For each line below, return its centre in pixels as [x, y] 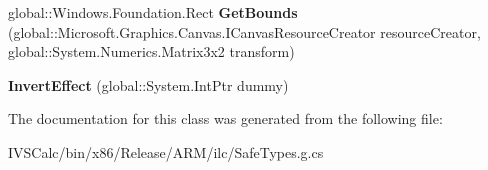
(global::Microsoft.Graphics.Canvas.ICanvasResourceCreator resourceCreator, [244, 31]
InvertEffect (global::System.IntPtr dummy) [148, 84]
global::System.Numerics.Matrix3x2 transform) [151, 51]
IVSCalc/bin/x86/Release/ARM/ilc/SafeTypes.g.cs [166, 151]
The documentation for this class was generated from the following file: [225, 118]
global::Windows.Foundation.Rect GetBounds [153, 12]
